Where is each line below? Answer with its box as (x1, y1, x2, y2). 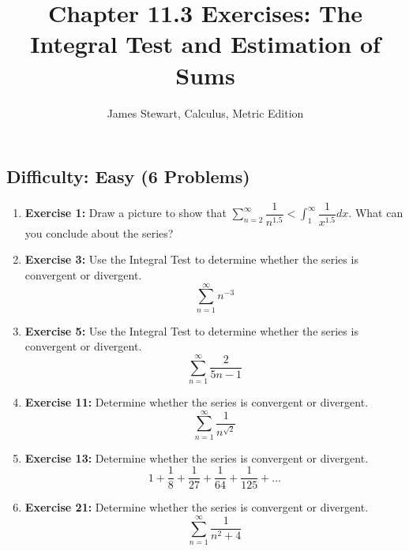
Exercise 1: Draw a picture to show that (24, 204, 227, 221)
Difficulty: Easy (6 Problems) (6, 164, 250, 189)
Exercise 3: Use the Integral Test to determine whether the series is (24, 251, 358, 268)
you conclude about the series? (24, 224, 174, 241)
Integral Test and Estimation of (30, 28, 381, 60)
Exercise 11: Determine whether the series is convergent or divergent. (24, 394, 369, 410)
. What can (348, 204, 403, 221)
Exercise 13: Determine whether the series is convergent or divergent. (24, 449, 369, 466)
